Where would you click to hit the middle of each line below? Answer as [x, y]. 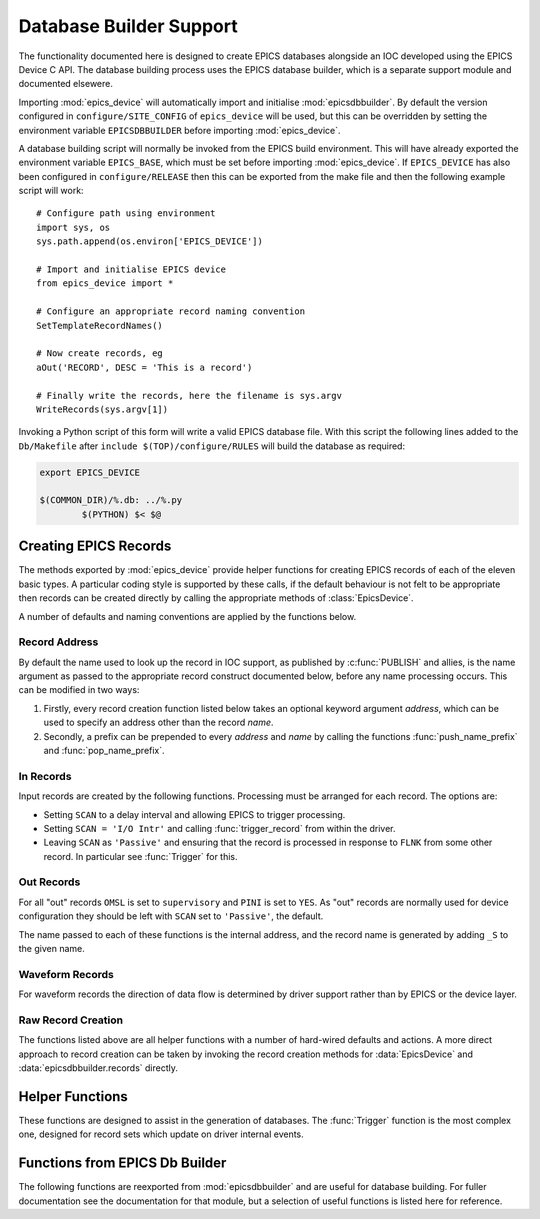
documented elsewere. [66, 84]
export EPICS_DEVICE [89, 472]
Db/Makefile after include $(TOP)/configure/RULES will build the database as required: [211, 446]
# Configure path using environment [126, 213]
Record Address [58, 642]
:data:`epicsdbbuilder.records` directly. [98, 1068]
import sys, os [73, 227]
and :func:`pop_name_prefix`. [104, 751]
